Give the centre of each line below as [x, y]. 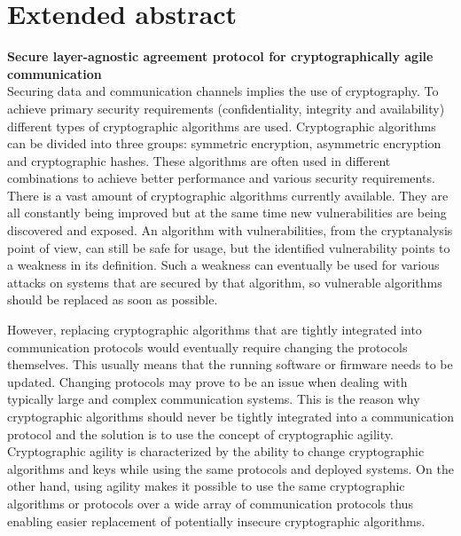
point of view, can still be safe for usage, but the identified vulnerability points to [229, 247]
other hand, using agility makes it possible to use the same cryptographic [206, 486]
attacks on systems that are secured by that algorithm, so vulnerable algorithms [225, 282]
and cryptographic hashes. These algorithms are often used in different [199, 160]
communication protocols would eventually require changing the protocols [207, 347]
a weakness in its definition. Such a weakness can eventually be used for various [223, 265]
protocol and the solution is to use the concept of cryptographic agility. [200, 434]
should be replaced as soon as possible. [113, 300]
